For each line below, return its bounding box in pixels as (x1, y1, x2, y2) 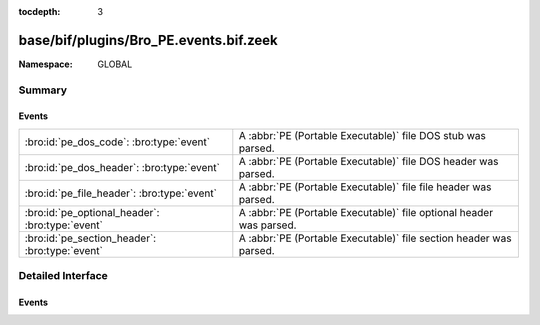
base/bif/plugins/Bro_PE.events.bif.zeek (18, 31, 279, 49)
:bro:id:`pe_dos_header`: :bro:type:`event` (24, 160, 220, 174)
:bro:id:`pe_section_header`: (24, 231, 157, 245)
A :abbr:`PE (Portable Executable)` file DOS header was (238, 154, 499, 168)
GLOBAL (97, 58, 133, 70)
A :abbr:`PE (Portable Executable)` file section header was (238, 231, 512, 245)
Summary (18, 83, 68, 97)
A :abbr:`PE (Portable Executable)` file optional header (238, 205, 494, 219)
